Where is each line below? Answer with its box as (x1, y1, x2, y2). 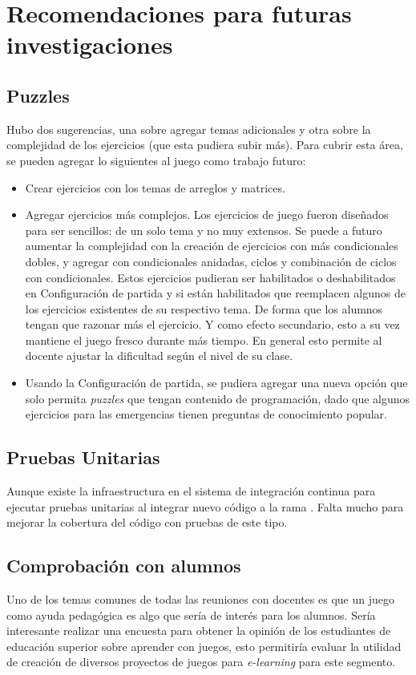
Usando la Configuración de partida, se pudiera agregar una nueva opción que (25, 374, 408, 391)
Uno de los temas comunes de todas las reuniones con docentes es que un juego (6, 591, 394, 608)
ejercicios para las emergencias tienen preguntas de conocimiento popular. (25, 406, 388, 422)
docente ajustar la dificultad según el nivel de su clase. (25, 347, 293, 364)
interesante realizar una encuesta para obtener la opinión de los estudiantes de (6, 622, 391, 639)
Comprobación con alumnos (6, 553, 241, 578)
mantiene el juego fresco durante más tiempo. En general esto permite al (25, 331, 382, 348)
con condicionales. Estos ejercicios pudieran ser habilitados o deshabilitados (25, 269, 396, 285)
